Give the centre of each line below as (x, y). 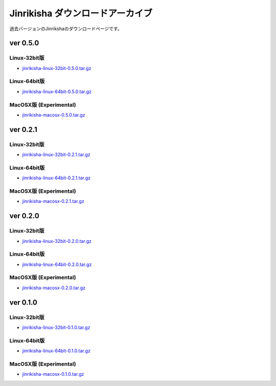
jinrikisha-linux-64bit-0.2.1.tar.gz (56, 178)
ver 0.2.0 (24, 216)
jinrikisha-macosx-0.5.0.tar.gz (54, 115)
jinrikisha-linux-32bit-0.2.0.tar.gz (57, 241)
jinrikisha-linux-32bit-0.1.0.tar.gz (56, 328)
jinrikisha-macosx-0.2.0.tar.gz (54, 288)
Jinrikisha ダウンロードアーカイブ (81, 13)
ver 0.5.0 (24, 43)
